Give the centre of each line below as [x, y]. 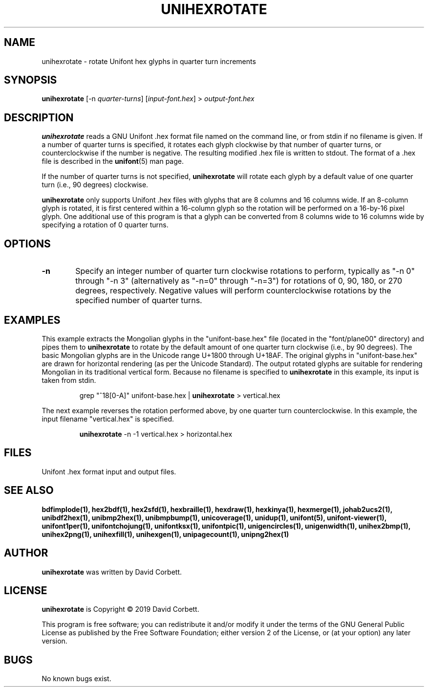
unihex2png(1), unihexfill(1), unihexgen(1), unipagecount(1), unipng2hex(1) [165, 534]
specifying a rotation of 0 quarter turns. [105, 225]
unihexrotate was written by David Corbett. [112, 572]
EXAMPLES [32, 320]
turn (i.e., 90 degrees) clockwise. [95, 185]
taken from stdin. [69, 380]
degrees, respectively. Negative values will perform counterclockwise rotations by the [233, 291]
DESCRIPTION [39, 117]
